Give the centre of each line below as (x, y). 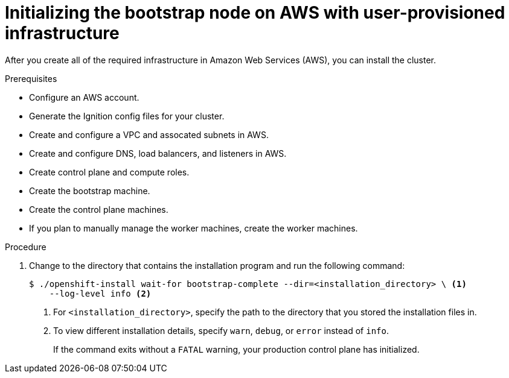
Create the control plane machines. (99, 209)
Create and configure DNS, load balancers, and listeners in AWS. (158, 153)
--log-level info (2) (100, 293)
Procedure (26, 247)
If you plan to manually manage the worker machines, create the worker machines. (194, 228)
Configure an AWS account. (84, 97)
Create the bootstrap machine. (90, 191)
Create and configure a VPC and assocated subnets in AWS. (149, 134)
